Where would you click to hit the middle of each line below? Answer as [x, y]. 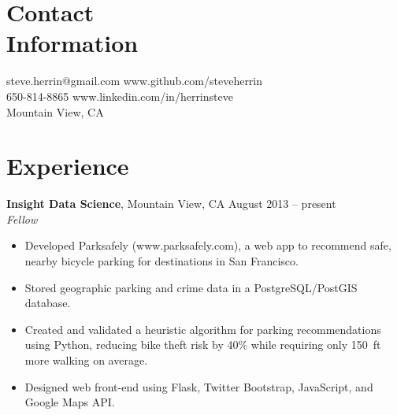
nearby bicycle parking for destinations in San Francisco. [161, 261]
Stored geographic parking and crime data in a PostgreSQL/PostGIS [191, 287]
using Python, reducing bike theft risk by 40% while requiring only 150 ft [203, 345]
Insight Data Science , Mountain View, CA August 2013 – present [171, 204]
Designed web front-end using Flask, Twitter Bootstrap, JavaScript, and [199, 386]
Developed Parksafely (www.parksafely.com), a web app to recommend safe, [208, 245]
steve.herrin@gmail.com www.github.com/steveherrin [135, 81]
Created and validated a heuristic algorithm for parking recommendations [203, 329]
